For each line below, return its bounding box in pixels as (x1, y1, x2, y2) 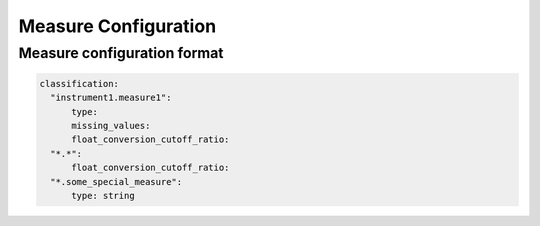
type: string (71, 190, 135, 201)
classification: (39, 78, 120, 89)
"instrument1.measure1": (50, 92, 172, 104)
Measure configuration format (18, 44, 224, 62)
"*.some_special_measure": (50, 176, 183, 187)
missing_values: (71, 120, 151, 131)
